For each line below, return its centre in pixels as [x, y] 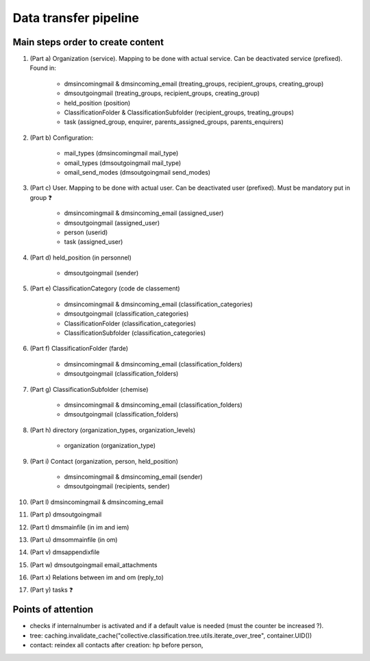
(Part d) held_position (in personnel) [81, 258]
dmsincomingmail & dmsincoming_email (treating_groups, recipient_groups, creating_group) [194, 84]
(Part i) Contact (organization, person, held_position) [104, 461]
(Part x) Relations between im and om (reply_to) [97, 577]
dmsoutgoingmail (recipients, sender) [117, 486]
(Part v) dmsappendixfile [65, 552]
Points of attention [53, 610]
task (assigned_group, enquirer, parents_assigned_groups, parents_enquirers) [174, 122]
